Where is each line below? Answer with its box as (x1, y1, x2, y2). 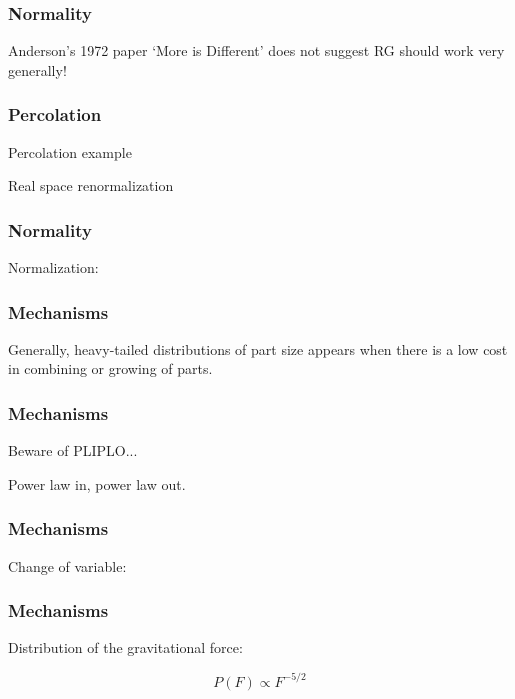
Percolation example (8, 141, 132, 162)
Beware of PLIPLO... (8, 440, 138, 461)
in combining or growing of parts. (8, 358, 213, 379)
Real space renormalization (8, 175, 174, 196)
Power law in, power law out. (8, 473, 186, 494)
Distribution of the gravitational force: (8, 637, 243, 658)
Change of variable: (8, 555, 127, 576)
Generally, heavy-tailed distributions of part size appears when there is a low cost (8, 338, 508, 359)
